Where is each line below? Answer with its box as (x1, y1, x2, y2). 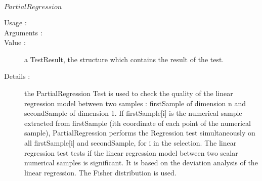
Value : (4, 37, 26, 48)
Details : (4, 71, 30, 81)
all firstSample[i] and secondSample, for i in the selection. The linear (24, 137, 237, 148)
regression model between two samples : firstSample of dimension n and (24, 98, 246, 108)
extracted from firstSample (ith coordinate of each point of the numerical (24, 117, 251, 128)
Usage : (4, 17, 27, 27)
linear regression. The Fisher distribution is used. (24, 167, 177, 177)
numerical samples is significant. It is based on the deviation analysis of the (24, 157, 258, 168)
